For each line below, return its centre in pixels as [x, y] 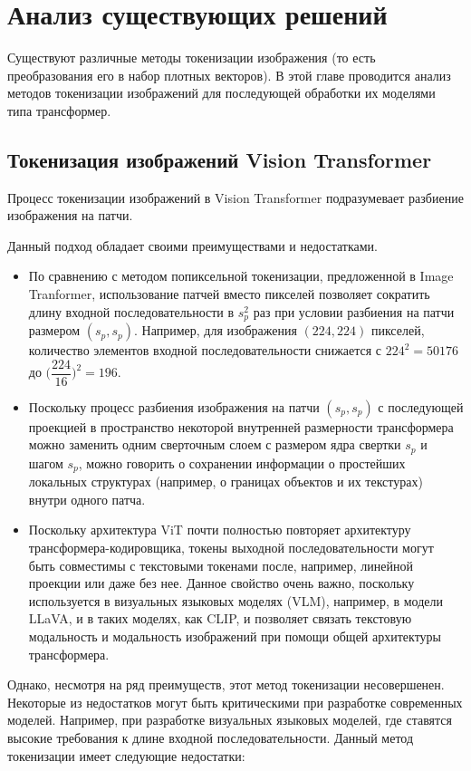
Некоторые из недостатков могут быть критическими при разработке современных [235, 702]
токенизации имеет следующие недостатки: [126, 755]
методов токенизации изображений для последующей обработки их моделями [221, 93]
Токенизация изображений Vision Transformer [220, 159]
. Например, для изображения [215, 330]
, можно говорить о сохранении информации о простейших [242, 463]
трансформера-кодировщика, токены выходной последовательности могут [231, 548]
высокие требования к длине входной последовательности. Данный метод [211, 737]
